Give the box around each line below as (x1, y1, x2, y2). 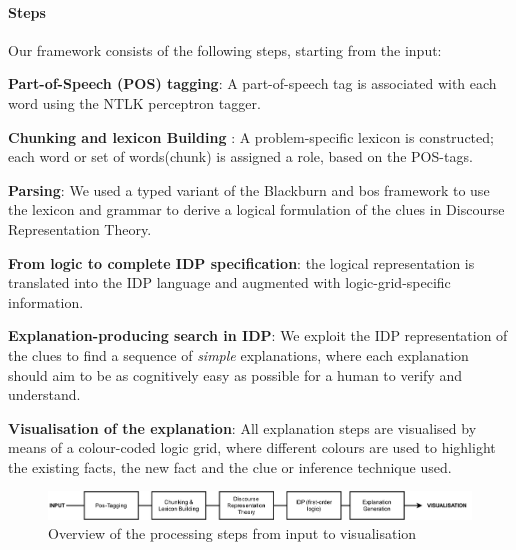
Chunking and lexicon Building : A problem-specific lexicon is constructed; (8, 126, 494, 147)
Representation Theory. (8, 218, 152, 239)
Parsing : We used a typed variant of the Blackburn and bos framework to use (8, 179, 490, 200)
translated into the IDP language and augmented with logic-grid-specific (8, 272, 451, 293)
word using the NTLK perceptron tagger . (8, 92, 261, 113)
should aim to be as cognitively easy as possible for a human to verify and (8, 364, 462, 385)
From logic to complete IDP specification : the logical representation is (8, 252, 475, 273)
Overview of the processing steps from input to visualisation (48, 523, 417, 544)
